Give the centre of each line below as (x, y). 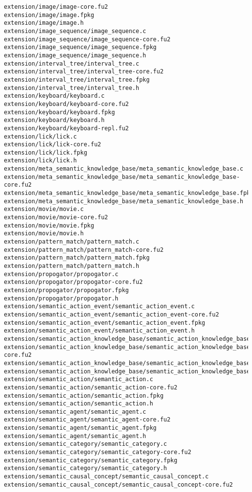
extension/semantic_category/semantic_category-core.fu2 (98, 452)
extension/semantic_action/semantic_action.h (79, 404)
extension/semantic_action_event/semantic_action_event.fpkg (105, 323)
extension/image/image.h (44, 23)
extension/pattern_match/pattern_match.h (72, 266)
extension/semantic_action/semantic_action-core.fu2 (91, 387)
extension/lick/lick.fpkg (46, 152)
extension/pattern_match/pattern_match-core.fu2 (84, 250)
